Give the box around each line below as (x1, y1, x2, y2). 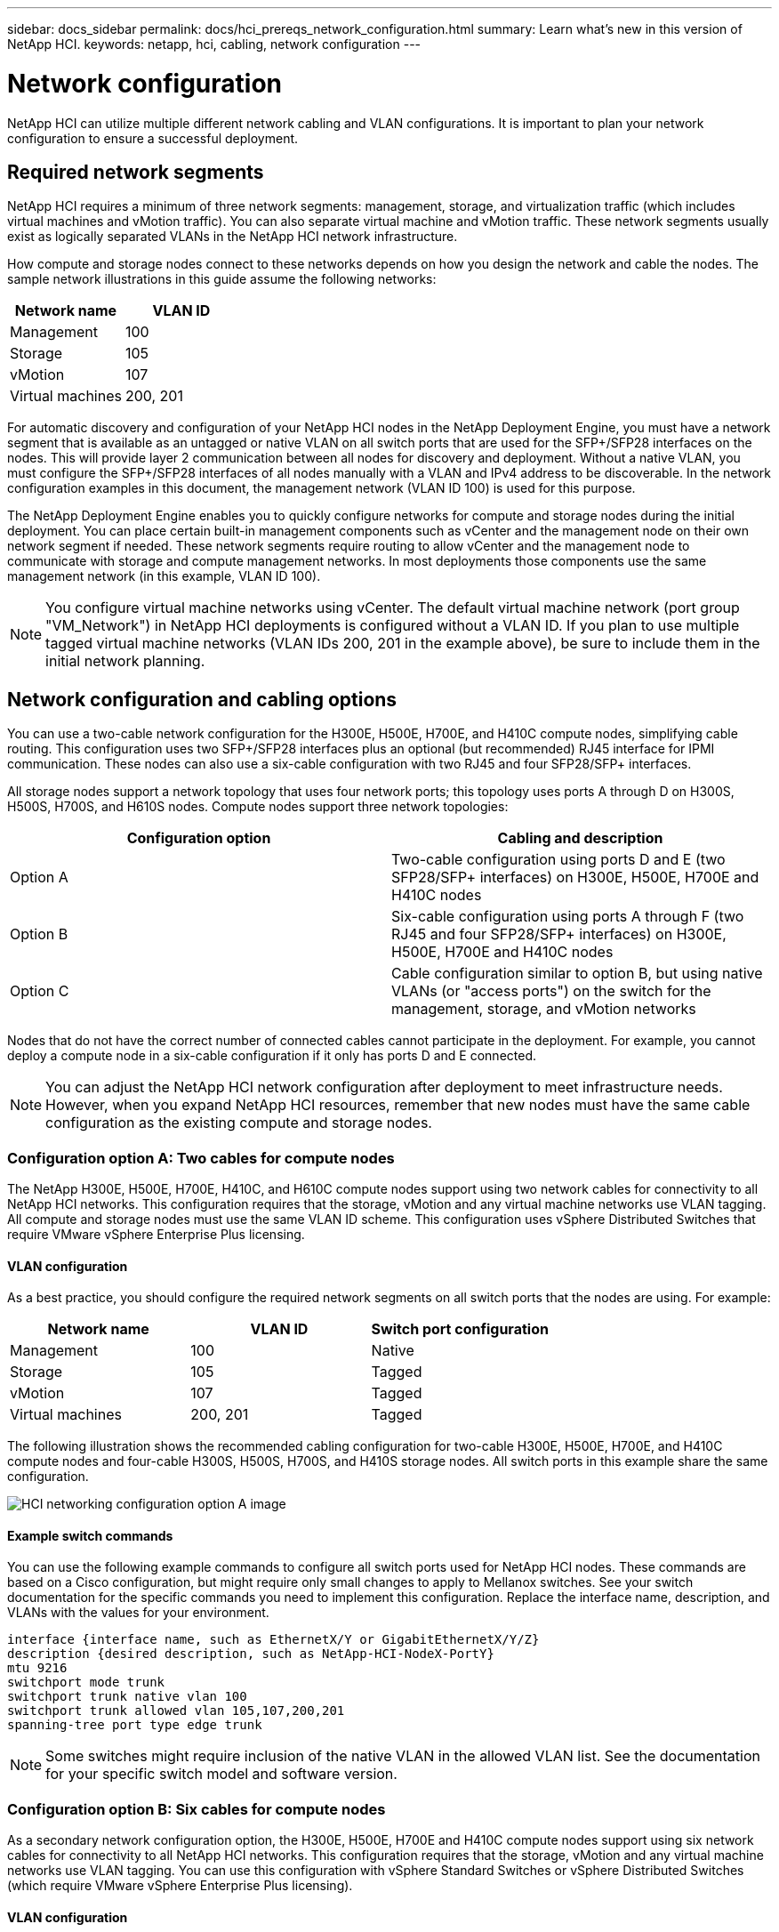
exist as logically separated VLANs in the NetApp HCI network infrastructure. (7, 229, 458, 245)
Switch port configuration (371, 1320, 549, 1339)
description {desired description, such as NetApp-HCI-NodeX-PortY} (7, 1646, 494, 1662)
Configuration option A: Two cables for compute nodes (7, 1148, 395, 1167)
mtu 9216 (7, 1661, 68, 1676)
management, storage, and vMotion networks (391, 1000, 696, 1018)
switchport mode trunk (7, 1675, 165, 1690)
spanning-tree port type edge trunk (7, 1718, 262, 1733)
